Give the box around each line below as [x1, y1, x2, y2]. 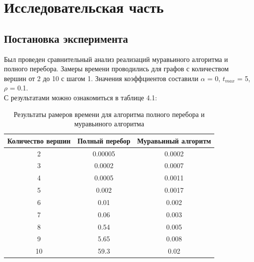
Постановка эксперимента [4, 30, 128, 46]
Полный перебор [77, 135, 130, 146]
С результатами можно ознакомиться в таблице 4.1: [4, 92, 157, 102]
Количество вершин [7, 135, 71, 146]
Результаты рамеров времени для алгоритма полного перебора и [14, 109, 205, 119]
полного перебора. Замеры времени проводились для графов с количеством [4, 63, 229, 74]
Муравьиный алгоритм [137, 135, 211, 146]
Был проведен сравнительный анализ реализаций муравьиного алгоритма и [4, 54, 228, 64]
